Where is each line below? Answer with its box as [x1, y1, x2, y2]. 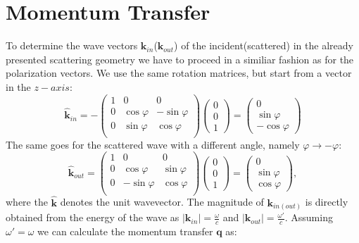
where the [6, 194, 48, 209]
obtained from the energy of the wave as [6, 210, 179, 225]
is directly [305, 194, 348, 209]
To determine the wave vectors [6, 38, 138, 53]
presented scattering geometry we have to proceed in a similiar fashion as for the [6, 51, 354, 66]
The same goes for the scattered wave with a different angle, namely [6, 137, 300, 151]
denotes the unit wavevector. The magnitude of [60, 194, 264, 209]
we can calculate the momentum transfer [37, 224, 213, 239]
